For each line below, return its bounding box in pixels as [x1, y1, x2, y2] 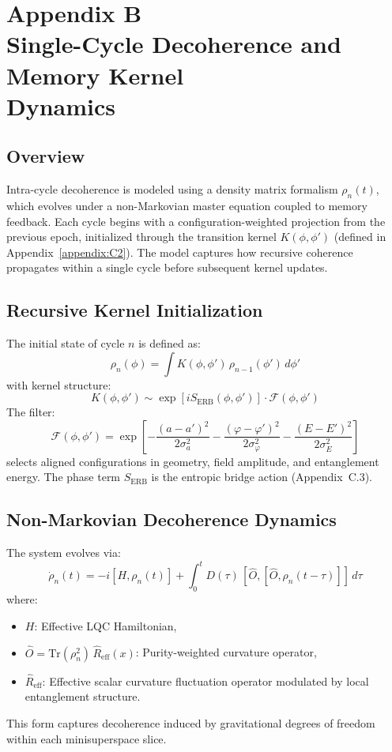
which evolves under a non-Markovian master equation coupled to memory [6, 197, 367, 213]
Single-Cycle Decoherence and [6, 28, 341, 60]
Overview [6, 144, 85, 168]
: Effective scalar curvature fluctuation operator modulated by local [42, 672, 369, 689]
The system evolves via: [6, 544, 121, 561]
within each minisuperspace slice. [6, 730, 167, 746]
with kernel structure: [6, 376, 111, 393]
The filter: [6, 404, 55, 420]
